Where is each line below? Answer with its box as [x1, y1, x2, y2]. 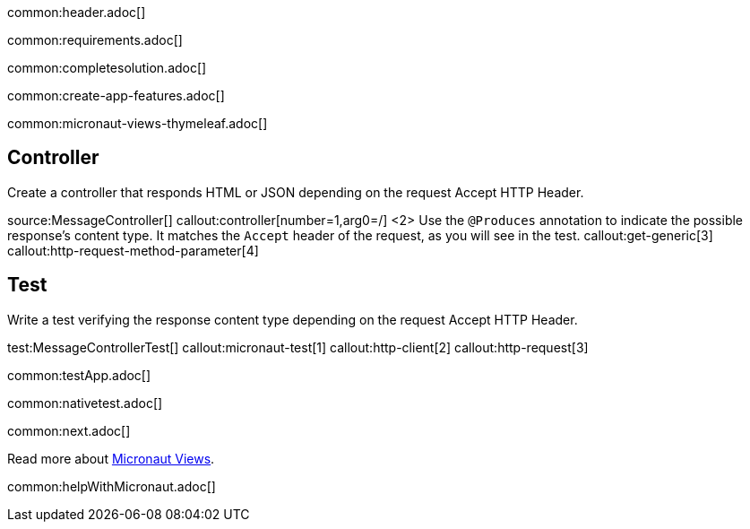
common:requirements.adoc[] [7, 32, 183, 48]
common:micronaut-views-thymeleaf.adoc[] [7, 116, 268, 131]
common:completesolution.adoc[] [7, 60, 207, 75]
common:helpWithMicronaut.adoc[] [7, 478, 216, 494]
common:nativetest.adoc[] [7, 395, 163, 411]
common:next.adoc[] [7, 422, 131, 438]
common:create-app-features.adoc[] [7, 88, 225, 103]
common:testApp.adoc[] [7, 367, 151, 383]
